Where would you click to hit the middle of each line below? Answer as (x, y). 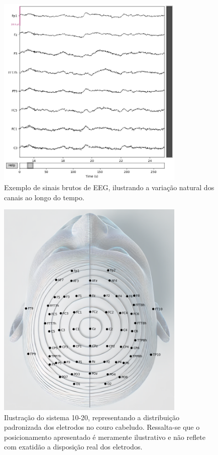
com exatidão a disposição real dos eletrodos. (73, 447)
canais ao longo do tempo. (44, 197)
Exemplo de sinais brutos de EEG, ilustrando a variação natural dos (109, 187)
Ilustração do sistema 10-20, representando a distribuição (92, 417)
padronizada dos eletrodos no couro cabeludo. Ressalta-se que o (102, 427)
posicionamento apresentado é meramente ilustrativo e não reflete (105, 437)
